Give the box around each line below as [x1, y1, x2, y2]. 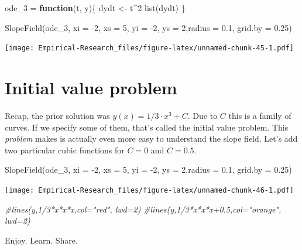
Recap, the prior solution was [5, 109, 110, 121]
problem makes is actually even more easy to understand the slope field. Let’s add [5, 132, 298, 145]
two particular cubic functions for [5, 143, 125, 156]
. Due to [187, 109, 218, 121]
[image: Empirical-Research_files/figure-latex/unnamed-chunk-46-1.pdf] [5, 186, 294, 194]
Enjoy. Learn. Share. [5, 234, 78, 246]
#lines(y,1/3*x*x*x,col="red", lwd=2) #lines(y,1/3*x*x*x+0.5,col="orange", [5, 203, 282, 215]
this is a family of [228, 109, 291, 121]
